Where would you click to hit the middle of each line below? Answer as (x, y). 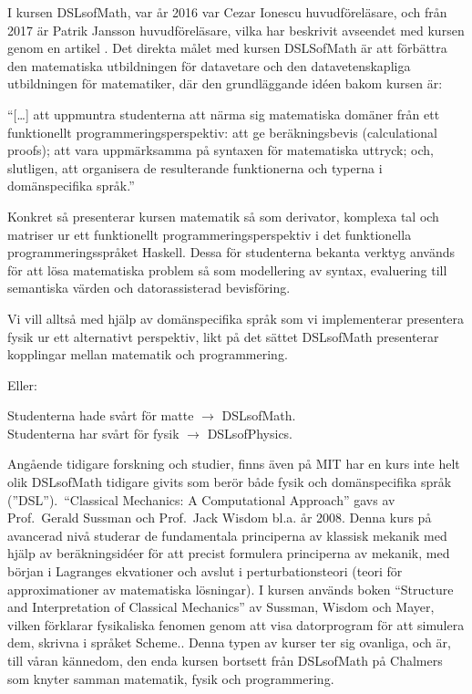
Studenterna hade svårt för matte (101, 415)
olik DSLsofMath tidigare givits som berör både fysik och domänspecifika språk (230, 482)
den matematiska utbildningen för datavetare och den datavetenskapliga (209, 65)
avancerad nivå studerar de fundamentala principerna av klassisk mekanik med (227, 535)
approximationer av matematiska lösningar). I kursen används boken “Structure (231, 589)
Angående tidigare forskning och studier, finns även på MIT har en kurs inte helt (234, 464)
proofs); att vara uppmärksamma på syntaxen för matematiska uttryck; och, (221, 150)
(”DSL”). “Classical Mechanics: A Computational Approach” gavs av (201, 499)
